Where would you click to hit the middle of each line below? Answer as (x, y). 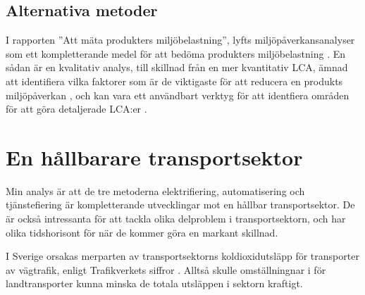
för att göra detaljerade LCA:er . (76, 109)
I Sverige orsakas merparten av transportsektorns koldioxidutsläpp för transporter (182, 256)
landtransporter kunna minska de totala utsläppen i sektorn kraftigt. (154, 283)
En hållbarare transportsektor (154, 157)
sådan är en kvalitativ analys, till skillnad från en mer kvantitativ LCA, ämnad (177, 67)
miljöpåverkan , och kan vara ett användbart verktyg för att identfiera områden (178, 95)
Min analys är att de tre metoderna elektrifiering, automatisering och (155, 190)
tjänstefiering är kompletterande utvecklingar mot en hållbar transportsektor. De (180, 205)
